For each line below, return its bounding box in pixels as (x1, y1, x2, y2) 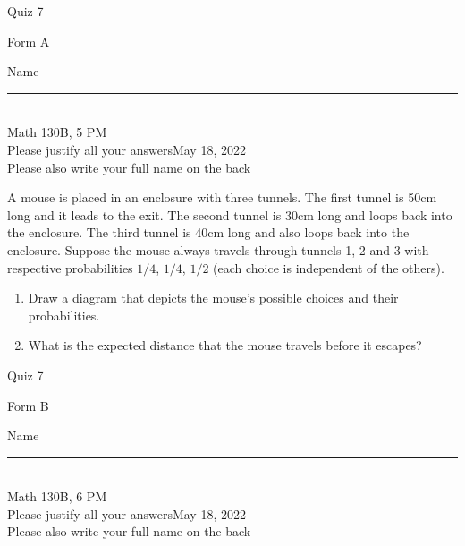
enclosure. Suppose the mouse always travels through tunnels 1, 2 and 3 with (7, 240, 429, 259)
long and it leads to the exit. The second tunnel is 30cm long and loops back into (7, 205, 452, 224)
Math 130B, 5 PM (7, 123, 107, 141)
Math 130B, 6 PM (7, 487, 107, 506)
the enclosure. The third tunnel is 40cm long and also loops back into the (7, 223, 410, 242)
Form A (7, 31, 50, 50)
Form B (7, 396, 49, 414)
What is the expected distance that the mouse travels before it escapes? (28, 336, 422, 354)
